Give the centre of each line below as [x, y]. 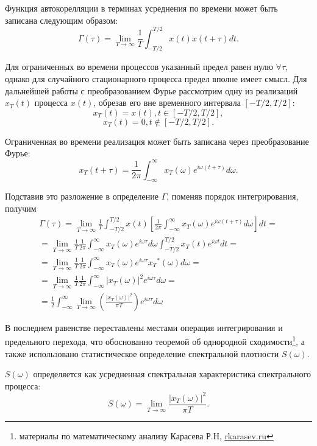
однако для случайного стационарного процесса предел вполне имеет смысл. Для [156, 79]
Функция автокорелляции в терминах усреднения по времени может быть [141, 8]
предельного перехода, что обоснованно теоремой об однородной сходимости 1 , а [155, 340]
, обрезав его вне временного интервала [167, 103]
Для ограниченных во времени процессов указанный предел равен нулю [139, 67]
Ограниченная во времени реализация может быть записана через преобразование [157, 141]
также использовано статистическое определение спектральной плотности [142, 353]
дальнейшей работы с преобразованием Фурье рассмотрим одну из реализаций [151, 90]
